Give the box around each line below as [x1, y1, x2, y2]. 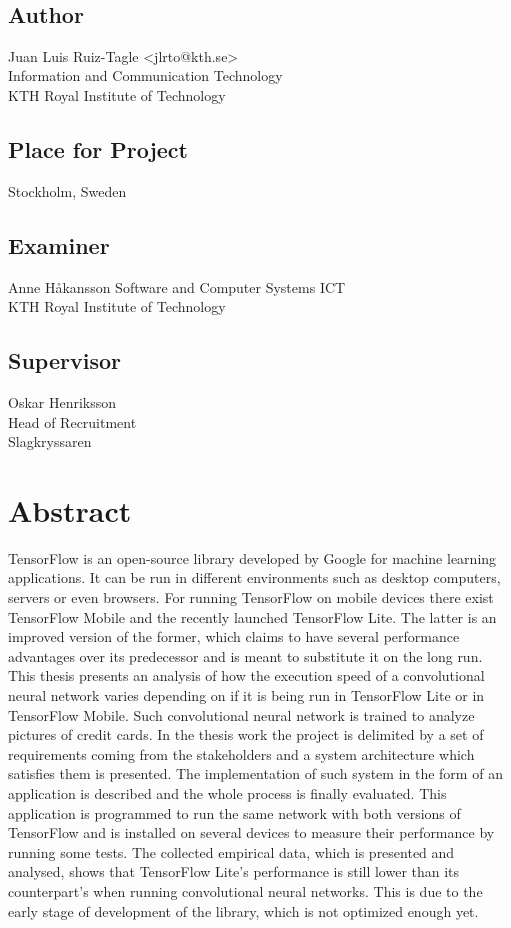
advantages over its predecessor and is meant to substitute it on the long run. [8, 645, 483, 666]
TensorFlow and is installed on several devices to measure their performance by [8, 822, 495, 843]
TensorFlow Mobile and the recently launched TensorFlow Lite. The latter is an [8, 606, 497, 627]
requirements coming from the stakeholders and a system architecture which [8, 743, 475, 764]
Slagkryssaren [8, 431, 92, 452]
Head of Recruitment [8, 411, 137, 432]
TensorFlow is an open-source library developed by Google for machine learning [8, 547, 497, 568]
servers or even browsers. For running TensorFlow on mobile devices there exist [8, 587, 494, 608]
